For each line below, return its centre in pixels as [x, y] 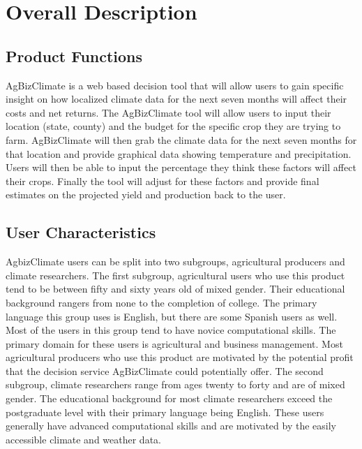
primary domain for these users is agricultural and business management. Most [174, 343]
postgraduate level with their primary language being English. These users [165, 412]
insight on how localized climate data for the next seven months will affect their [176, 99]
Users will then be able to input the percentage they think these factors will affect [181, 167]
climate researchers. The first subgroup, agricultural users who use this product [175, 275]
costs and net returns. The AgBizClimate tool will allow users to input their [168, 112]
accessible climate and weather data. [83, 439]
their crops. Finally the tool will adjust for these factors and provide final [163, 181]
